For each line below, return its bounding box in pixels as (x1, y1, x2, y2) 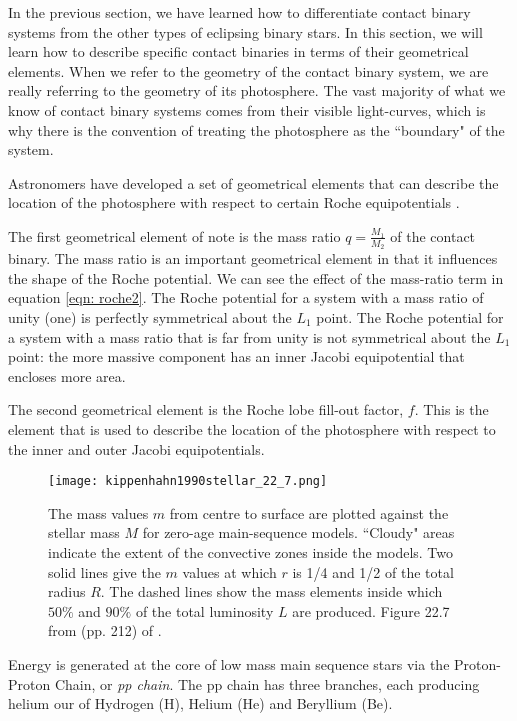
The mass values (48, 502, 149, 523)
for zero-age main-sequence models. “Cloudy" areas (142, 522, 455, 543)
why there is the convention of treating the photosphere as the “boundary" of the (8, 119, 505, 140)
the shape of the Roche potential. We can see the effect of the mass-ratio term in (8, 267, 504, 288)
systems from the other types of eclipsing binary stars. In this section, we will (8, 21, 483, 42)
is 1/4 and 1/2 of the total (292, 561, 454, 582)
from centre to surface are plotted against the (169, 502, 449, 523)
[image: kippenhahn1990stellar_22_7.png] (48, 474, 328, 489)
